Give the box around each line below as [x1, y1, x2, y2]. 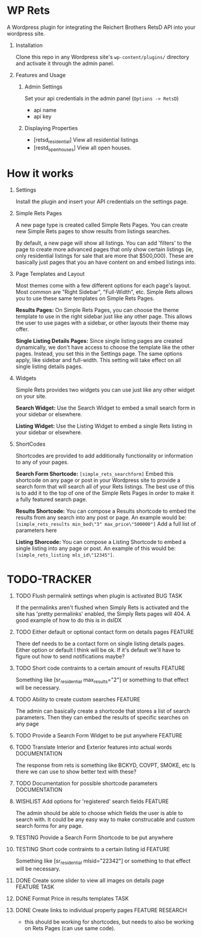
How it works [7, 166, 74, 180]
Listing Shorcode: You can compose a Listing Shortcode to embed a [15, 539, 186, 546]
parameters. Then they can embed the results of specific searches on [15, 714, 189, 721]
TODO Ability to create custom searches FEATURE [15, 696, 141, 703]
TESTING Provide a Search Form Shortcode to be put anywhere [15, 834, 174, 841]
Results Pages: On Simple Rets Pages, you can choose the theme [15, 307, 179, 314]
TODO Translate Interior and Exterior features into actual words [15, 743, 172, 751]
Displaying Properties [24, 124, 78, 131]
